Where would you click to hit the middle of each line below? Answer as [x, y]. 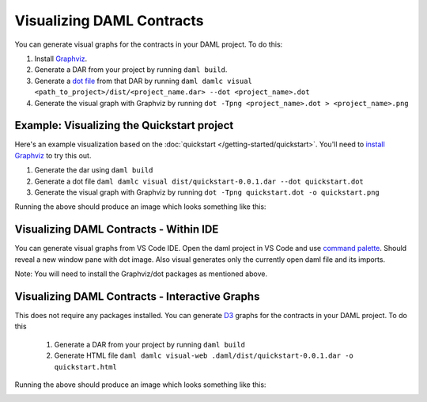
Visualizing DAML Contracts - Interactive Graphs [137, 296]
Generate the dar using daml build [94, 170]
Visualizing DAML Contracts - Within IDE [117, 229]
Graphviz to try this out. [53, 155]
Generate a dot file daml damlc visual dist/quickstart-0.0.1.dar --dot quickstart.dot [199, 181]
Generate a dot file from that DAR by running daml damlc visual [144, 81]
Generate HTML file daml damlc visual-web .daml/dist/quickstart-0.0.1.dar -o [204, 355]
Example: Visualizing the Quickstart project [124, 125]
